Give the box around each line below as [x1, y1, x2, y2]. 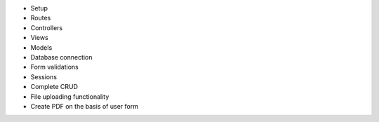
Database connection [30, 53, 93, 61]
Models [30, 43, 53, 52]
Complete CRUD [30, 83, 79, 91]
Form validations [30, 63, 79, 72]
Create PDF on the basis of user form [30, 102, 138, 110]
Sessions [30, 72, 58, 81]
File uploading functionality [30, 92, 109, 101]
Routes [30, 14, 51, 22]
